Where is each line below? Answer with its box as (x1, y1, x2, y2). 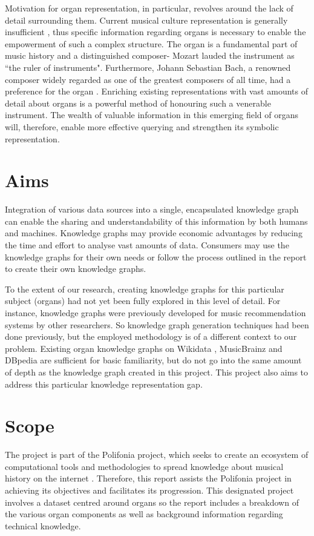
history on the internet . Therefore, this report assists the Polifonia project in (5, 472, 292, 485)
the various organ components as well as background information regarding (5, 508, 283, 520)
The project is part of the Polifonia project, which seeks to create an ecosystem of (5, 448, 309, 461)
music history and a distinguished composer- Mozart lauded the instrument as (5, 49, 295, 62)
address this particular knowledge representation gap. (5, 377, 203, 390)
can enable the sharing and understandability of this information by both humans (5, 214, 308, 227)
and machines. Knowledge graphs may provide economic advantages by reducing (5, 227, 303, 239)
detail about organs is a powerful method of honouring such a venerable (5, 96, 271, 109)
